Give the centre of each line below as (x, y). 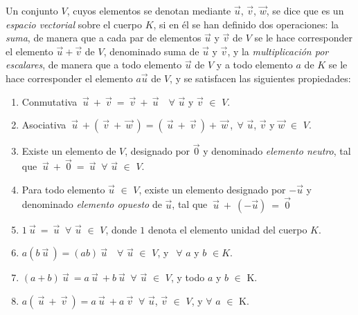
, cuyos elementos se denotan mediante (149, 10)
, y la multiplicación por (278, 51)
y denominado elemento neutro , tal (277, 151)
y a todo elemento (254, 65)
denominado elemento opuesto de (92, 204)
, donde (121, 229)
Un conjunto (32, 10)
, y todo (188, 277)
